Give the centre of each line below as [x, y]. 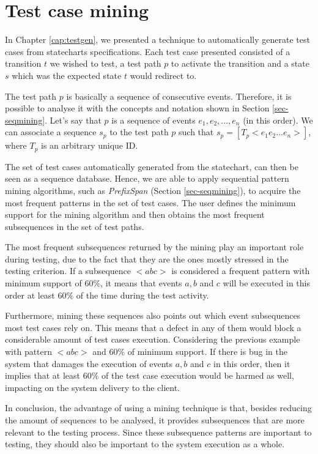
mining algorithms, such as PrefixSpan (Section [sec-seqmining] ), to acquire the [153, 190]
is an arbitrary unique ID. [90, 145]
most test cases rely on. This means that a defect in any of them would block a [153, 327]
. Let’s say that [73, 120]
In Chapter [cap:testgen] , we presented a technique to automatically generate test [157, 39]
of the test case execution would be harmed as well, [198, 375]
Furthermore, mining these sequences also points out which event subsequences [153, 315]
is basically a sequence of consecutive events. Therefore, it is [179, 96]
